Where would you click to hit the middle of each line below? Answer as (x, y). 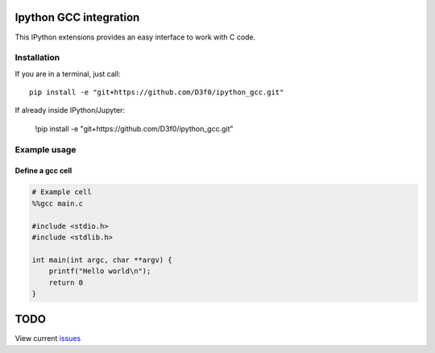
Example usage (46, 149)
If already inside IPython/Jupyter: (70, 110)
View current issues (48, 338)
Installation (37, 58)
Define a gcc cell (43, 171)
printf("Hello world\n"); (100, 271)
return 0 (66, 282)
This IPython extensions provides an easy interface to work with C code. (135, 37)
